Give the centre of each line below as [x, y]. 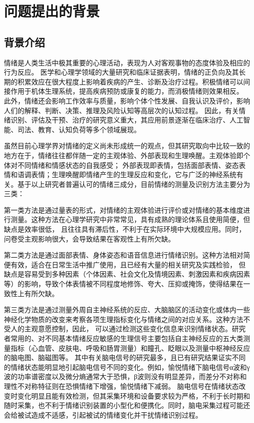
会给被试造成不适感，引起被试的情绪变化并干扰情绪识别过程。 [103, 414]
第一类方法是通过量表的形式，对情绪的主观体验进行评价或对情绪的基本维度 [124, 210]
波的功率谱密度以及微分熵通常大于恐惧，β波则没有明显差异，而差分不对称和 [126, 376]
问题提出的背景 [52, 11]
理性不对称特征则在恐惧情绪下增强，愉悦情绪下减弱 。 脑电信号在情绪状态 [121, 386]
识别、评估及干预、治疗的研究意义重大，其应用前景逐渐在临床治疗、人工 [127, 120]
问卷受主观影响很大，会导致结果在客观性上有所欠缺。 [89, 238]
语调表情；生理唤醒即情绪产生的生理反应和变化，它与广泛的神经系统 [127, 174]
